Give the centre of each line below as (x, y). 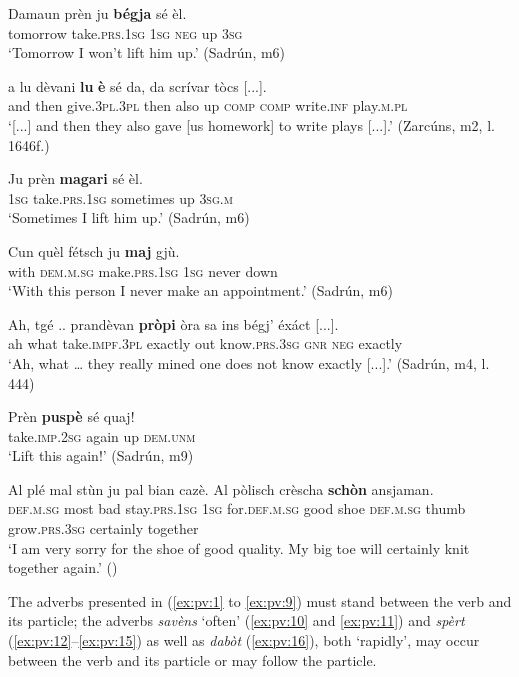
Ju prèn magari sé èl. (75, 178)
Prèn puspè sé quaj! (71, 416)
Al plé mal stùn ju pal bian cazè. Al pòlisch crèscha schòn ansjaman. (221, 488)
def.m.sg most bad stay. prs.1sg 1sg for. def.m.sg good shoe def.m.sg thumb (237, 508)
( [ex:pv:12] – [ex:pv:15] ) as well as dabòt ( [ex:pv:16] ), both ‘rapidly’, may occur (244, 640)
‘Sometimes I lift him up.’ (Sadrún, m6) (129, 217)
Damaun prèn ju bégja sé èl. (97, 13)
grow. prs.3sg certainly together (103, 528)
